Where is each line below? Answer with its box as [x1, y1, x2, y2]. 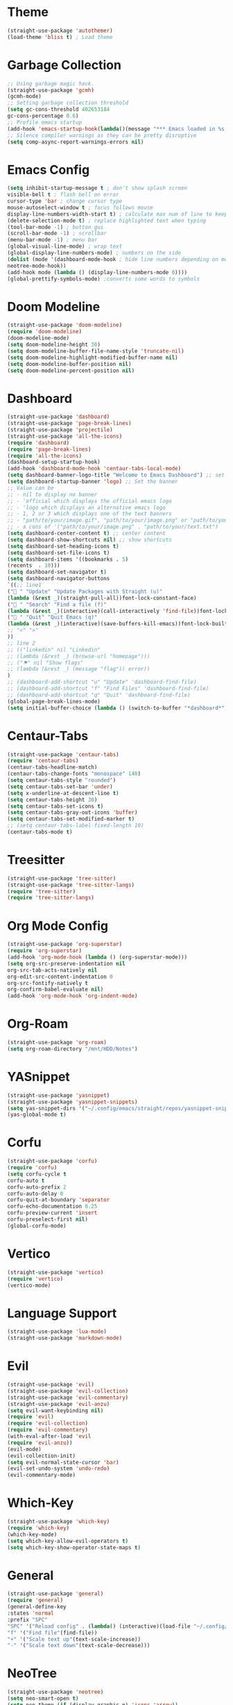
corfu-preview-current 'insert [7, 1210, 98, 1217]
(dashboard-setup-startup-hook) [7, 458, 101, 466]
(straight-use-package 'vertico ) [7, 1269, 104, 1276]
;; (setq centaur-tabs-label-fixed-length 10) [7, 822, 144, 829]
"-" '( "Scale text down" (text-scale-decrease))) [7, 1642, 150, 1649]
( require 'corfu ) [7, 1164, 58, 1171]
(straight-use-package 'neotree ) [7, 1688, 104, 1696]
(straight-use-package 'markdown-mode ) [7, 1335, 123, 1342]
